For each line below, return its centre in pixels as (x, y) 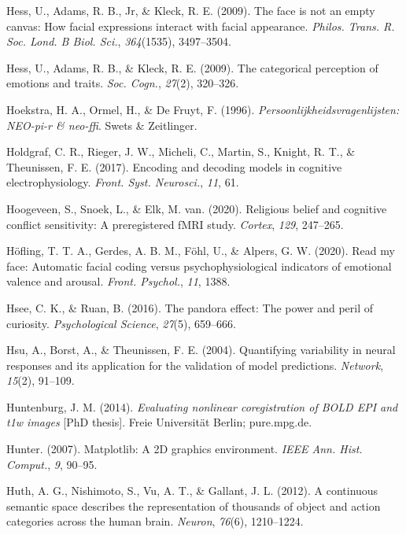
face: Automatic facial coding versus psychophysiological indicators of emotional (199, 266)
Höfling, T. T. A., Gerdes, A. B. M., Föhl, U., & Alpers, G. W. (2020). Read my (201, 251)
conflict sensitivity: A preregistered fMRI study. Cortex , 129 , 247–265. (175, 224)
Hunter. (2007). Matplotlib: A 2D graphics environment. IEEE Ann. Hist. (185, 449)
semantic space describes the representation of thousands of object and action (194, 505)
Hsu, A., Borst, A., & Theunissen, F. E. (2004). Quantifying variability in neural (201, 350)
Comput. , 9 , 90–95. (52, 464)
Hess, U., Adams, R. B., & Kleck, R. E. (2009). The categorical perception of (192, 67)
